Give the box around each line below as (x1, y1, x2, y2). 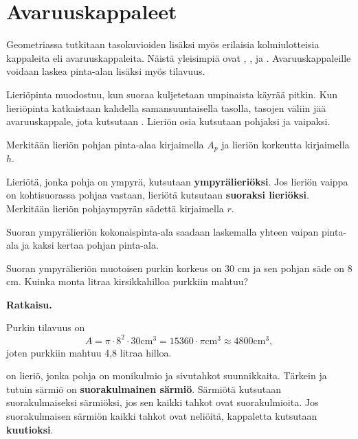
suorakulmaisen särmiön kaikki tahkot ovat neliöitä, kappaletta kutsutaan (6, 408, 317, 423)
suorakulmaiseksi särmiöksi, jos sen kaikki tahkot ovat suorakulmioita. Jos (6, 395, 319, 409)
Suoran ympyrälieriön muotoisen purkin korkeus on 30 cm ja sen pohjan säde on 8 (6, 260, 353, 275)
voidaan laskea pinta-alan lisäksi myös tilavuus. (6, 64, 205, 78)
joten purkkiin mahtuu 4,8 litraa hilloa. (6, 345, 172, 359)
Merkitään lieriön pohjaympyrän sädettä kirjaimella (6, 201, 224, 215)
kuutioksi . (6, 422, 54, 436)
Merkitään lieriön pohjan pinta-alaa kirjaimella (6, 137, 204, 151)
